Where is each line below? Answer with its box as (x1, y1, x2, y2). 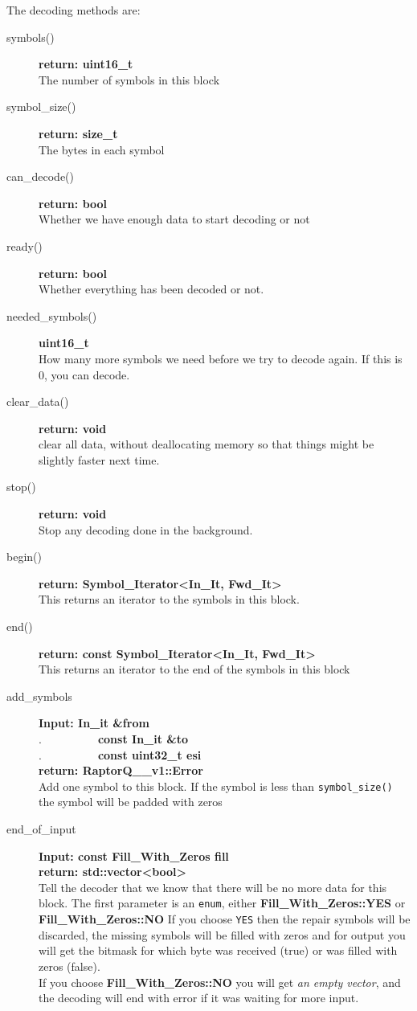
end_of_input (6, 821, 76, 837)
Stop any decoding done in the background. (39, 521, 253, 538)
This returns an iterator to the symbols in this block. (39, 591, 300, 608)
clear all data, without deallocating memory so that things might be (39, 436, 374, 452)
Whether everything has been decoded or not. (39, 280, 264, 297)
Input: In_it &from (39, 714, 149, 731)
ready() (6, 237, 43, 254)
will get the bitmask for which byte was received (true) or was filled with (39, 942, 398, 959)
